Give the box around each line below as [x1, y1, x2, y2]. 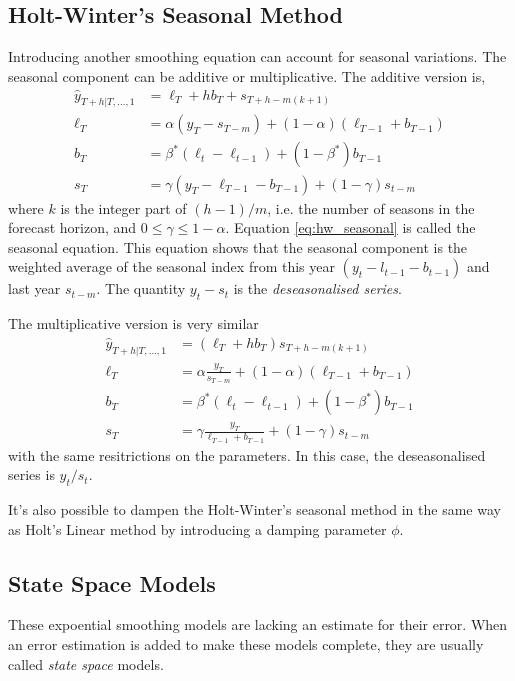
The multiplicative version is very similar [8, 313, 259, 334]
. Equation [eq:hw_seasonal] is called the [225, 217, 476, 238]
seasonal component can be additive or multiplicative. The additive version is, [8, 65, 486, 86]
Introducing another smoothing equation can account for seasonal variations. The [8, 46, 507, 67]
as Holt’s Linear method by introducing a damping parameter [8, 518, 387, 539]
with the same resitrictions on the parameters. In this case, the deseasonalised [8, 444, 486, 465]
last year [8, 278, 61, 299]
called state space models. [8, 653, 164, 674]
